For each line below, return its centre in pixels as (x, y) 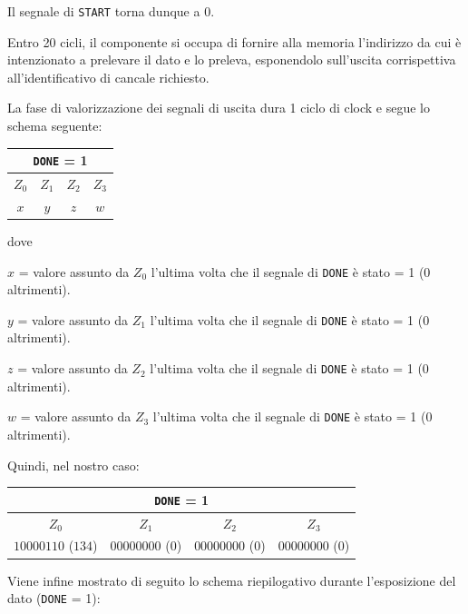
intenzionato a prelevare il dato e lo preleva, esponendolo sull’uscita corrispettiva (232, 59)
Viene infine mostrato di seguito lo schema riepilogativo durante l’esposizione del (232, 580)
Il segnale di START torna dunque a (104, 11)
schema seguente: (55, 126)
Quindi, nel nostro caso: (73, 465)
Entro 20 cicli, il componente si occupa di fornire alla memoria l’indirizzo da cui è (234, 41)
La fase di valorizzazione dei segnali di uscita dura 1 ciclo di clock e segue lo (219, 108)
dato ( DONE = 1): (54, 598)
